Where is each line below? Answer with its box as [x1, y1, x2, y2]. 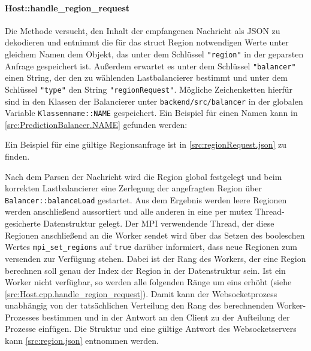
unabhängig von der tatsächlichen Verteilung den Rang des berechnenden [5, 299, 274, 312]
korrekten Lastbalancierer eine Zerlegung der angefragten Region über [5, 182, 262, 194]
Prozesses [5, 310, 40, 323]
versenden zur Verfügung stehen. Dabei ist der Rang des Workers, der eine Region [5, 252, 306, 264]
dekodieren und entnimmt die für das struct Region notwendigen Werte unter [5, 36, 289, 48]
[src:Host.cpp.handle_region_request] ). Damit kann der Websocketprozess [5, 287, 277, 300]
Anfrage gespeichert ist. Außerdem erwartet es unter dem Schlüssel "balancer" [5, 59, 296, 72]
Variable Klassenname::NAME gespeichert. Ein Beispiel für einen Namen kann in [5, 106, 298, 119]
